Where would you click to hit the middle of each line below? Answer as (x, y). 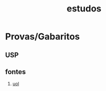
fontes (15, 72)
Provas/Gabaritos (42, 37)
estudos (84, 9)
